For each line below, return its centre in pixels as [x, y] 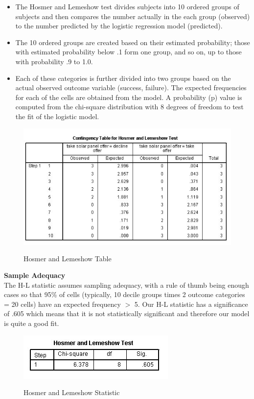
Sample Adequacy [35, 275]
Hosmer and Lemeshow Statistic [72, 392]
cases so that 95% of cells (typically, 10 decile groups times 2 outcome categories [125, 294]
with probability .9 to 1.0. [54, 61]
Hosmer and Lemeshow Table [68, 259]
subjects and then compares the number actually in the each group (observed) [133, 16]
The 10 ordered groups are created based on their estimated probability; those [133, 42]
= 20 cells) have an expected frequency [62, 304]
